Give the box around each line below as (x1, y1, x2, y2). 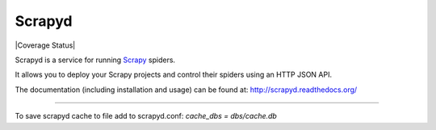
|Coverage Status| (15, 40, 76, 50)
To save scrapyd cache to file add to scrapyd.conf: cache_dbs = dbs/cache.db (15, 111, 278, 121)
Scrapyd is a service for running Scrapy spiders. (15, 55, 176, 65)
